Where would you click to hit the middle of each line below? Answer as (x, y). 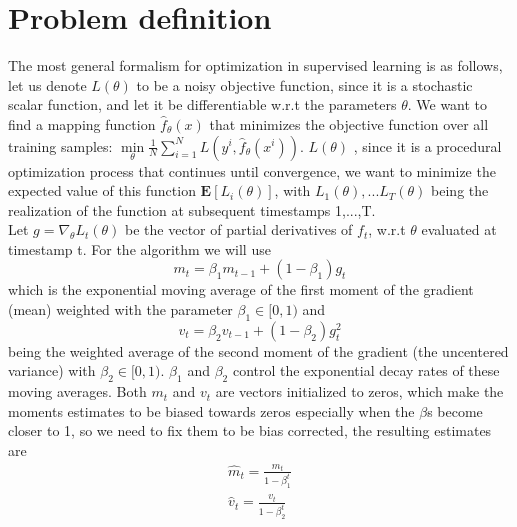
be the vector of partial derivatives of (239, 229)
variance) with (52, 370)
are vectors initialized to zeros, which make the (359, 391)
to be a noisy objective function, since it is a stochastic (304, 84)
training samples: (60, 145)
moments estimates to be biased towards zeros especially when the (211, 410)
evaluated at (459, 229)
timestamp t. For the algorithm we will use (139, 248)
